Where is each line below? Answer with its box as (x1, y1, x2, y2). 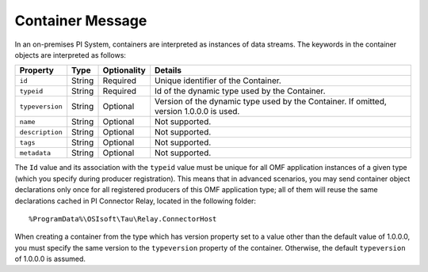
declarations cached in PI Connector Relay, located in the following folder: (14, 196, 257, 206)
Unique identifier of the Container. (155, 75, 281, 86)
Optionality (102, 65, 146, 76)
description (19, 127, 63, 136)
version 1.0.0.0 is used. (155, 106, 240, 117)
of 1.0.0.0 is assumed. (14, 254, 86, 264)
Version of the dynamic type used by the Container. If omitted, (155, 96, 388, 107)
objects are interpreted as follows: (14, 50, 127, 59)
